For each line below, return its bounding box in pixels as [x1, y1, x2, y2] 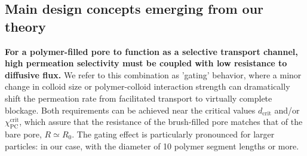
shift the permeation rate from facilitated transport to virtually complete [5, 91, 272, 104]
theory [5, 17, 46, 35]
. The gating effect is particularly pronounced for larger [72, 127, 275, 140]
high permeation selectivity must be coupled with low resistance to [5, 57, 287, 69]
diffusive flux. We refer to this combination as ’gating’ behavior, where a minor [5, 68, 302, 81]
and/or [274, 103, 300, 116]
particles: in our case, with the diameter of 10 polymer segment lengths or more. [5, 139, 299, 152]
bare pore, [5, 127, 42, 140]
